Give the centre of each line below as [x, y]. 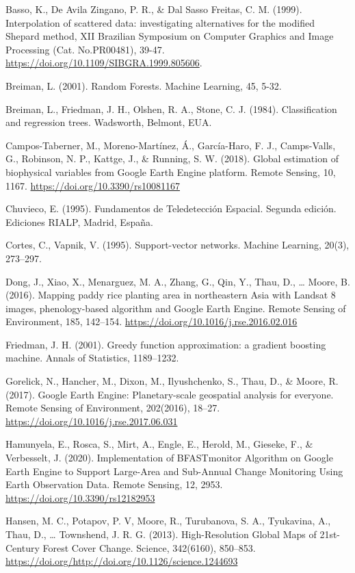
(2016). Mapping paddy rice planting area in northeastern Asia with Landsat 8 [171, 295]
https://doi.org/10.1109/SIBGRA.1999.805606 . [104, 63]
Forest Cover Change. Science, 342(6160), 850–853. [149, 547]
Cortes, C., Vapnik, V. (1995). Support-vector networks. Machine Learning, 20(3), [177, 245]
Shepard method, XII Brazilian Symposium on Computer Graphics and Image [170, 36]
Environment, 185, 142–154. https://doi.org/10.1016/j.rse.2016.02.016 [152, 321]
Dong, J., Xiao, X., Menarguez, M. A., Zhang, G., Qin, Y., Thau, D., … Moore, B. [178, 281]
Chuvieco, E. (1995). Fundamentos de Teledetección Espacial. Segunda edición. [171, 208]
